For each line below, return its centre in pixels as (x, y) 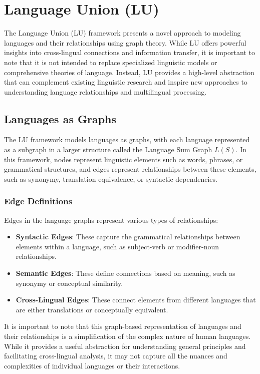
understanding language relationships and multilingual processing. (105, 91)
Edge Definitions (38, 201)
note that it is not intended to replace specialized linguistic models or (111, 62)
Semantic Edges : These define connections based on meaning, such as (125, 273)
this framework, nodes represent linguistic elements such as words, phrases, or (123, 159)
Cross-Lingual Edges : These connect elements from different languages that (136, 300)
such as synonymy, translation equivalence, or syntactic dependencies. (111, 178)
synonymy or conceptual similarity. (69, 283)
